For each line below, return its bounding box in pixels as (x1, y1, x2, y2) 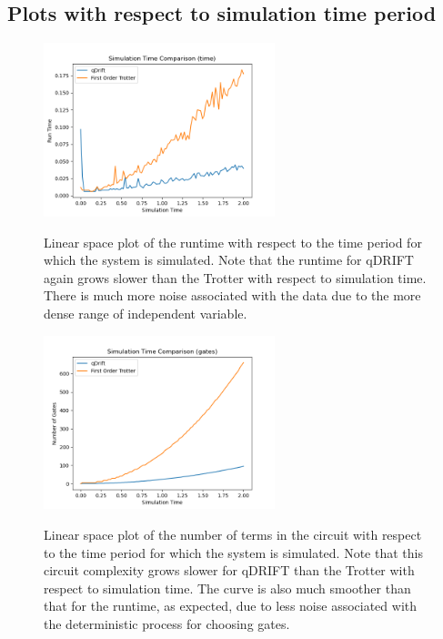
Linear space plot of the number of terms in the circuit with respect (44, 524, 422, 543)
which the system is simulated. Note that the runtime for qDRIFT (44, 250, 414, 269)
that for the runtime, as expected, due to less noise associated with (44, 596, 418, 615)
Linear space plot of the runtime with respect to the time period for (44, 232, 422, 251)
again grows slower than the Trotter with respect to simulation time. (44, 268, 427, 287)
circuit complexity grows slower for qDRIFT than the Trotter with (44, 561, 415, 580)
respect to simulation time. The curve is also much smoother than (44, 578, 411, 597)
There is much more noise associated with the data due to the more (44, 286, 421, 305)
